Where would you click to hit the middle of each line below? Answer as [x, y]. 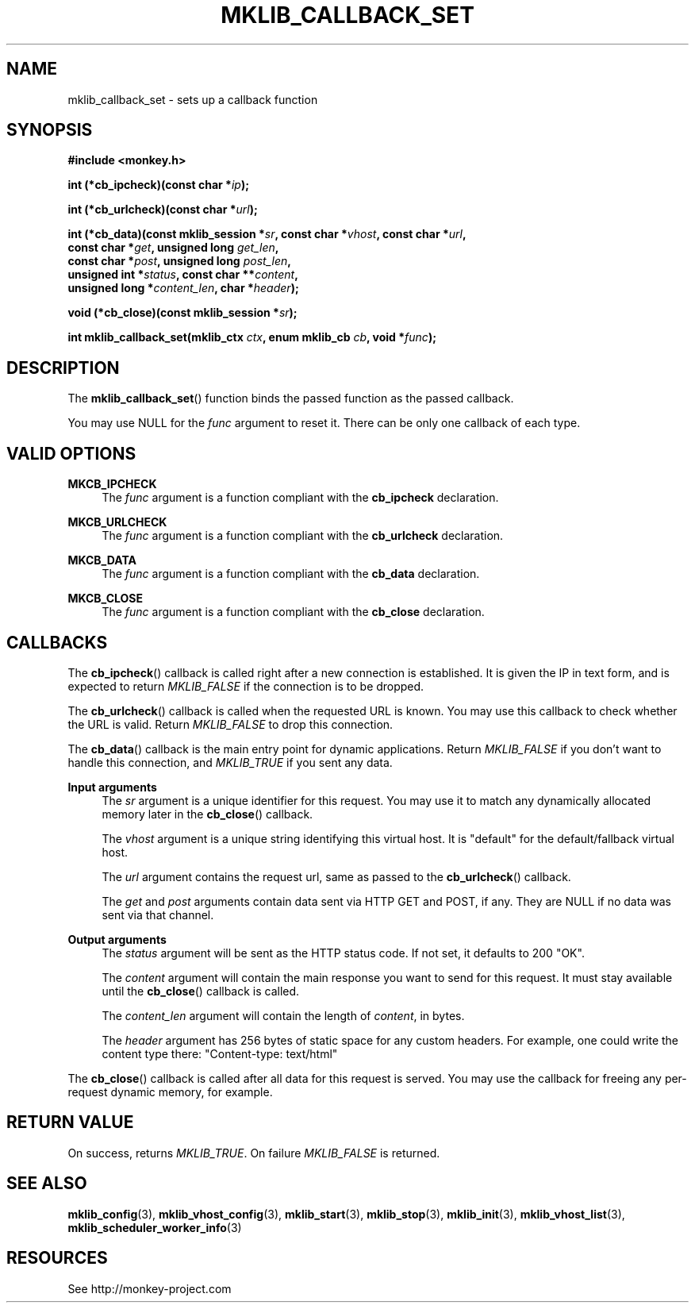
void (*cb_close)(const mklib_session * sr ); [182, 313]
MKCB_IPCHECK [112, 484]
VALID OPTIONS [71, 453]
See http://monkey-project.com [150, 1288]
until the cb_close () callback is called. [201, 991]
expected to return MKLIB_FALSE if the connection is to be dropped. [246, 686]
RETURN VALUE [70, 1122]
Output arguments [117, 939]
